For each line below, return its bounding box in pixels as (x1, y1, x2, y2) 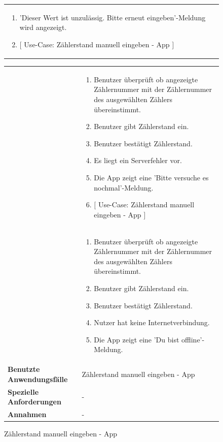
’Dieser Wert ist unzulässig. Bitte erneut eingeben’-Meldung (19, 12, 206, 22)
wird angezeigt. (19, 22, 67, 33)
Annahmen (8, 409, 47, 420)
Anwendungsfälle (8, 373, 68, 384)
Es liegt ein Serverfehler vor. (94, 155, 182, 166)
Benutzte (8, 364, 40, 374)
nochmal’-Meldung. (94, 182, 154, 193)
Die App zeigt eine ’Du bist (94, 334, 179, 344)
